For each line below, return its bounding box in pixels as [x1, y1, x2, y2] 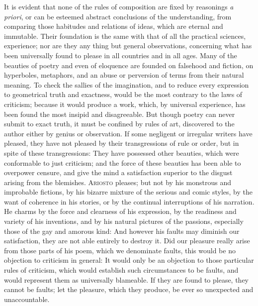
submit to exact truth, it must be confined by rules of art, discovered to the [4, 118, 235, 129]
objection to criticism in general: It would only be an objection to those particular [4, 255, 254, 265]
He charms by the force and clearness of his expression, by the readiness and [4, 206, 237, 216]
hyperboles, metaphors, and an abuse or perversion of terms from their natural [4, 70, 244, 80]
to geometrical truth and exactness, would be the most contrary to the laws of [4, 89, 243, 100]
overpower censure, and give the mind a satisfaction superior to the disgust [4, 167, 233, 178]
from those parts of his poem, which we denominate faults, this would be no [4, 245, 236, 255]
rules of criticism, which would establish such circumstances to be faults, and [4, 265, 239, 275]
